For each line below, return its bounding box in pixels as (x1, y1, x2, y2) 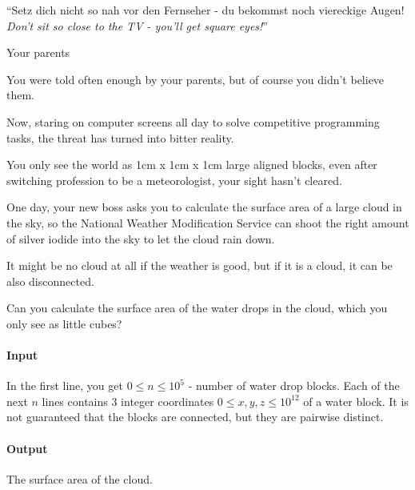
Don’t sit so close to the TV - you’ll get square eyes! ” (6, 17, 268, 34)
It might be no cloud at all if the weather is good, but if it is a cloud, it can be (6, 257, 393, 274)
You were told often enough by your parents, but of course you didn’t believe (6, 70, 385, 87)
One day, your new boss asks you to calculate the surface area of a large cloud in (6, 199, 402, 215)
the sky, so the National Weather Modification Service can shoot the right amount (6, 214, 409, 231)
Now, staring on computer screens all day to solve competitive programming (6, 113, 380, 130)
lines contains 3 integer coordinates (42, 392, 214, 409)
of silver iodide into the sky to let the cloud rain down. (6, 230, 275, 247)
